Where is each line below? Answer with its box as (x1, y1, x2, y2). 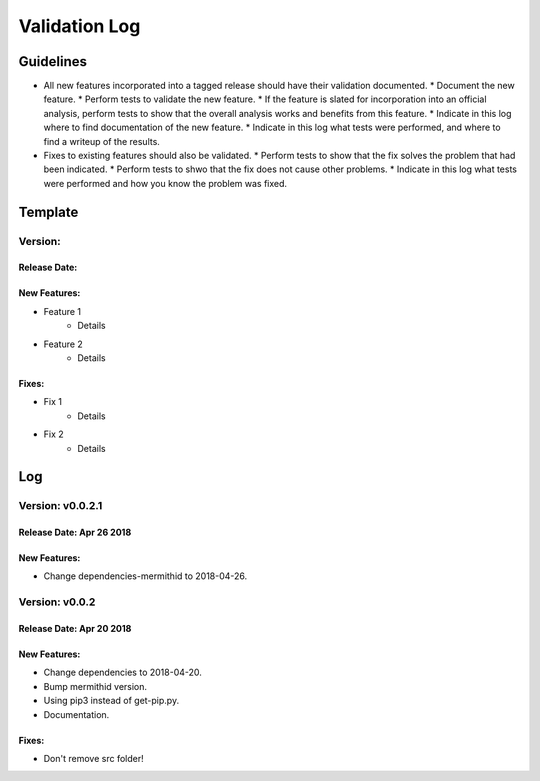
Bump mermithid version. (43, 680, 148, 692)
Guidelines (18, 53, 87, 70)
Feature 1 (43, 305, 82, 317)
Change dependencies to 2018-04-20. (43, 666, 202, 679)
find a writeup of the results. (43, 135, 160, 147)
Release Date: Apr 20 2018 (18, 623, 132, 635)
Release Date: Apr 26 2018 (18, 526, 132, 539)
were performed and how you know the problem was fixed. (43, 177, 288, 189)
